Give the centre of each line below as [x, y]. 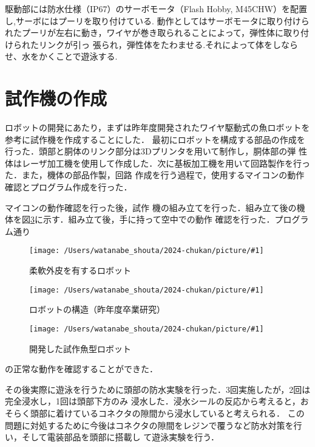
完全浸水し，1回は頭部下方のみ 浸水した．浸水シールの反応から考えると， [153, 401]
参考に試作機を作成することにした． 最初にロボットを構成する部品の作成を [155, 139]
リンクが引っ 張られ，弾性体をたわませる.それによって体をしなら [168, 44]
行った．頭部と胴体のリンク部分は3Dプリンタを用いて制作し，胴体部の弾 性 [156, 151]
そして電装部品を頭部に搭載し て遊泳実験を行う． [120, 437]
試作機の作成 [56, 98]
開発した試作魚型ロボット [80, 348]
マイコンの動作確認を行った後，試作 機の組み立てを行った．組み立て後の [151, 207]
